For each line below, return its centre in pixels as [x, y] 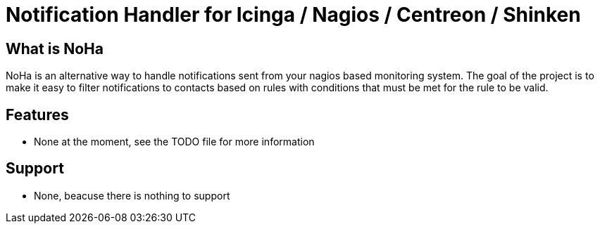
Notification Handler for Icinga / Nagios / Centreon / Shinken [293, 15]
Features [37, 115]
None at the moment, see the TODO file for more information [174, 142]
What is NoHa [55, 48]
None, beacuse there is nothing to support [132, 195]
